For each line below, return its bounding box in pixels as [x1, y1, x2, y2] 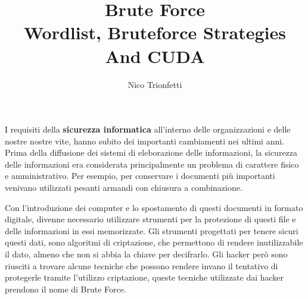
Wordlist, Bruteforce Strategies [23, 20, 287, 45]
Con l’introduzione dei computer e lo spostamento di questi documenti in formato [5, 201, 303, 213]
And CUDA [105, 43, 205, 68]
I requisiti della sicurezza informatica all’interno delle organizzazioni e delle [5, 123, 291, 136]
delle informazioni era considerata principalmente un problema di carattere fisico [5, 158, 299, 170]
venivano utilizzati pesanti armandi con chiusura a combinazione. [5, 181, 242, 194]
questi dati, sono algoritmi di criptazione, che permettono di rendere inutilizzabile [5, 236, 303, 248]
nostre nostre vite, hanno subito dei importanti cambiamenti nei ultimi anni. [5, 134, 284, 147]
